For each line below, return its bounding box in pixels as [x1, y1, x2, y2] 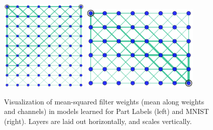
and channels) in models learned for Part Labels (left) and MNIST [4, 106, 209, 116]
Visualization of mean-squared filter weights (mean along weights [4, 96, 204, 106]
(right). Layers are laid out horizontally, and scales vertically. [4, 115, 192, 126]
